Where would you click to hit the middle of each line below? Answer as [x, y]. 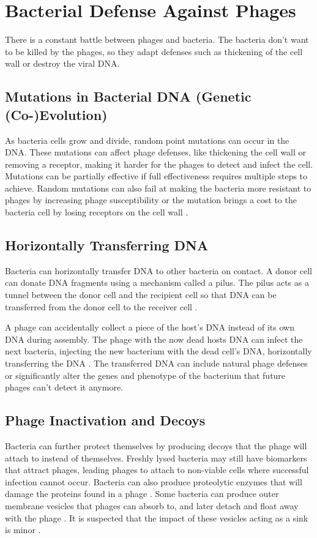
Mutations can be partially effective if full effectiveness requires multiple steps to [156, 176]
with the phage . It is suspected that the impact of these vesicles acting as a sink [157, 517]
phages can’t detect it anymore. [64, 387]
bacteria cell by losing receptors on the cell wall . [97, 212]
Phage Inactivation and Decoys [105, 420]
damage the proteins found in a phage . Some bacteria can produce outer [142, 494]
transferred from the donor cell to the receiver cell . [101, 306]
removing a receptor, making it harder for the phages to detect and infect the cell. [159, 164]
